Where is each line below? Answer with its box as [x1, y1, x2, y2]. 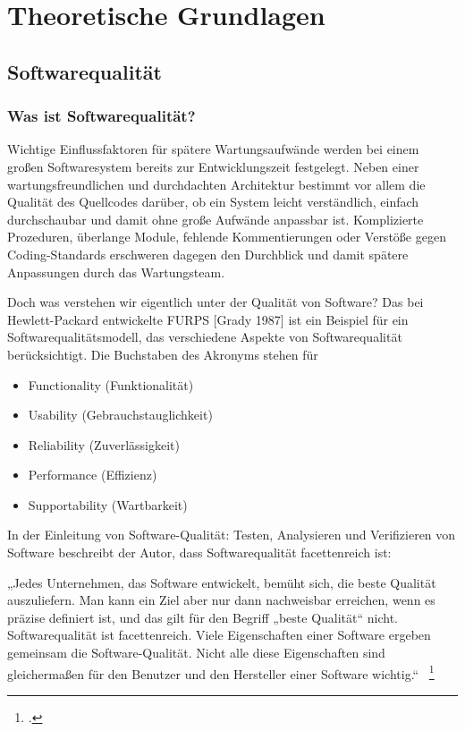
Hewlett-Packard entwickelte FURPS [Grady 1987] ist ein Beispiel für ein [7, 310, 409, 328]
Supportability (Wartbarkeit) [28, 495, 188, 514]
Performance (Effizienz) [28, 465, 157, 484]
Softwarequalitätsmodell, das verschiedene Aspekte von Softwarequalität [7, 327, 402, 346]
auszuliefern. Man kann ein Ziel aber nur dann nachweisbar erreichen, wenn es [7, 591, 435, 609]
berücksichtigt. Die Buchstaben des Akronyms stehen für [7, 344, 318, 363]
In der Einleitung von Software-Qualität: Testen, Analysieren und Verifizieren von [7, 525, 456, 544]
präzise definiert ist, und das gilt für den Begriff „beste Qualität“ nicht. [7, 608, 399, 626]
